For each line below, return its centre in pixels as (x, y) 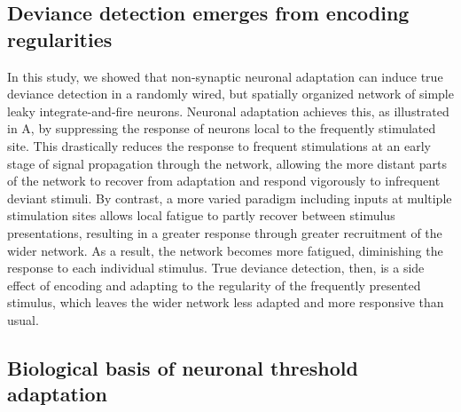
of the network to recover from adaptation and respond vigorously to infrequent (224, 181)
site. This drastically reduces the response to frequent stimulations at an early (219, 145)
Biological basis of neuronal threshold (183, 367)
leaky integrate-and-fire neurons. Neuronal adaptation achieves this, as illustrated (228, 111)
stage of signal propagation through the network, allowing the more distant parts (227, 163)
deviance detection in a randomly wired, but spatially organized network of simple (230, 94)
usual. (23, 319)
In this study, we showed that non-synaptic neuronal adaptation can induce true (225, 76)
